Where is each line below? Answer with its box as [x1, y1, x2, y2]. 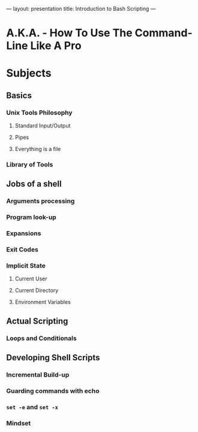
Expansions [6, 229, 41, 238]
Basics [6, 90, 32, 100]
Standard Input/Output [14, 122, 71, 129]
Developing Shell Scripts [6, 353, 100, 363]
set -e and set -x [6, 403, 59, 411]
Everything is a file [14, 146, 61, 153]
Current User [14, 275, 48, 282]
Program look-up [6, 213, 57, 221]
